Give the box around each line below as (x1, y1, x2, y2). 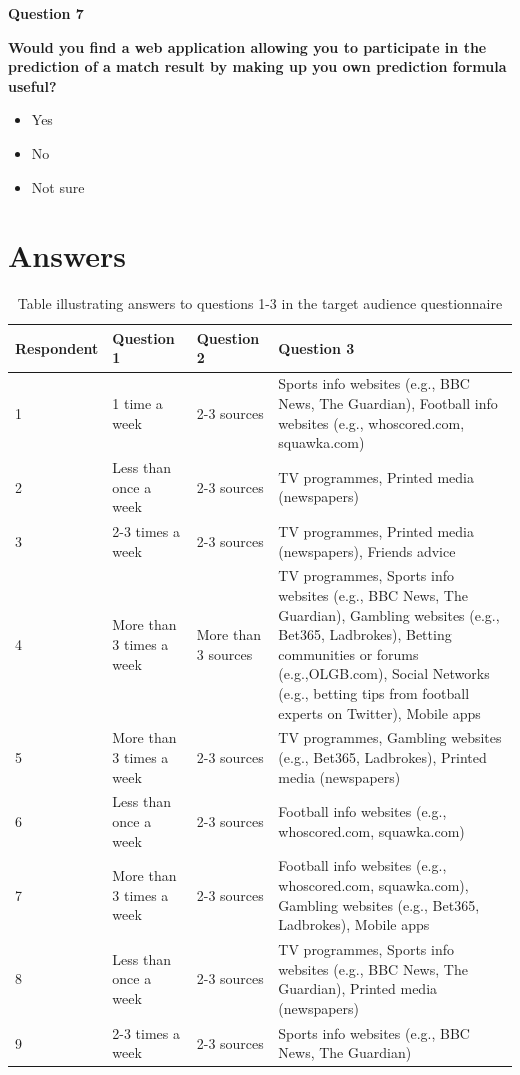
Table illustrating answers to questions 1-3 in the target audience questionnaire (17, 293, 503, 314)
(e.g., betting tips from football (278, 682, 470, 703)
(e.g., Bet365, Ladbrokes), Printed (278, 747, 487, 767)
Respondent (15, 337, 99, 358)
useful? (8, 75, 57, 96)
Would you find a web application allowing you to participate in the (8, 36, 487, 57)
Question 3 (278, 337, 355, 358)
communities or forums (278, 643, 419, 664)
